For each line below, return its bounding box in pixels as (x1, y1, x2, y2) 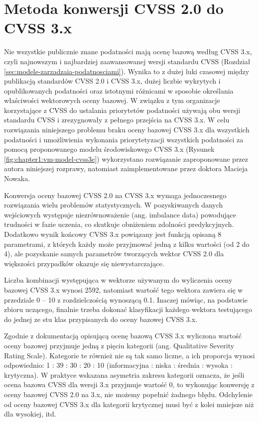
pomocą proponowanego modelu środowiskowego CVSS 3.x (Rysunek (4, 144, 215, 154)
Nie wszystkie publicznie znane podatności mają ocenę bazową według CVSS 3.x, (4, 46, 252, 57)
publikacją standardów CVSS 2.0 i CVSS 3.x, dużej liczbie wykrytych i (4, 76, 221, 86)
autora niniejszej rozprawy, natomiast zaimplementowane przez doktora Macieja (4, 163, 248, 174)
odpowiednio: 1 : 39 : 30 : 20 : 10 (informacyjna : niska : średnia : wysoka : (4, 360, 233, 370)
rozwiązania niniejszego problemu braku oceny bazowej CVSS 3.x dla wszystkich (4, 124, 250, 135)
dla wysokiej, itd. (4, 409, 56, 419)
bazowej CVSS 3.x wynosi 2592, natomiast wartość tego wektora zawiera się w (4, 284, 243, 295)
